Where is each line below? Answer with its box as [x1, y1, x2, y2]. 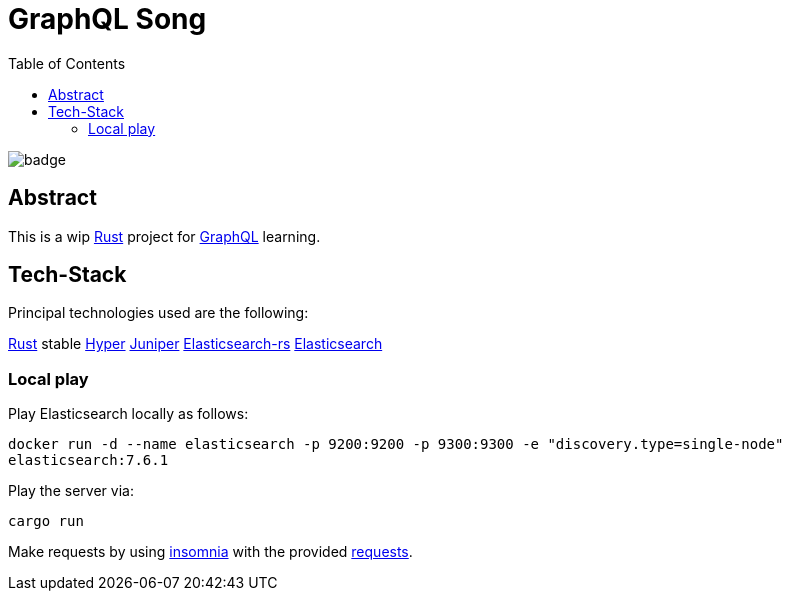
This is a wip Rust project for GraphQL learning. [8, 227, 321, 245]
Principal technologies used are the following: [8, 304, 309, 322]
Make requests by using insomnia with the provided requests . [8, 543, 413, 561]
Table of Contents [8, 54, 126, 72]
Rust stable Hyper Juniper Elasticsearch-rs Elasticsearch [8, 335, 383, 353]
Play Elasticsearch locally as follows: [8, 405, 249, 423]
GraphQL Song [8, 2, 207, 36]
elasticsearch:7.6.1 [8, 452, 169, 469]
